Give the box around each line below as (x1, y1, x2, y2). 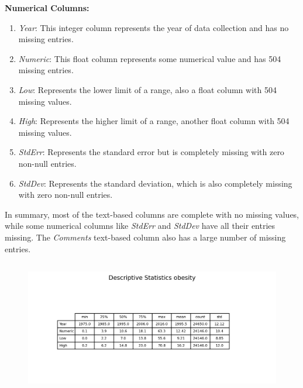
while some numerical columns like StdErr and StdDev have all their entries (5, 219, 276, 232)
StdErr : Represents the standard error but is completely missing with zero (18, 146, 284, 158)
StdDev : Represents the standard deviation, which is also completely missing (18, 177, 292, 189)
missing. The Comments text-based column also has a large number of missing (5, 231, 286, 243)
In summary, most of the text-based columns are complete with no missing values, (5, 208, 299, 220)
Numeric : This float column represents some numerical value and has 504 (18, 52, 281, 64)
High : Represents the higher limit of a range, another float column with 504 (18, 115, 290, 127)
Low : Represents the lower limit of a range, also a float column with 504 (18, 83, 277, 95)
